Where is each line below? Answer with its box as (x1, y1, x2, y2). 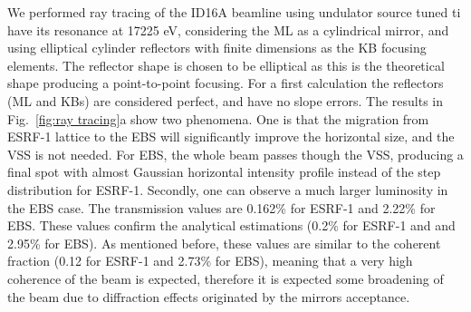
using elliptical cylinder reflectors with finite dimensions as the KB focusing (7, 38, 427, 57)
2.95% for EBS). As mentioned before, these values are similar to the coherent (7, 233, 441, 252)
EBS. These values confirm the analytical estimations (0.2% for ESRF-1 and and (7, 216, 456, 235)
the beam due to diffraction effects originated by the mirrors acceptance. (7, 287, 410, 306)
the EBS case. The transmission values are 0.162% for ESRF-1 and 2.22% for (7, 198, 436, 217)
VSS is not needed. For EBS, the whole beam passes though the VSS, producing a (7, 144, 464, 163)
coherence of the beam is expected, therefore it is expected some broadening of (7, 268, 444, 288)
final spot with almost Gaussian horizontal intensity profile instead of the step (7, 162, 441, 181)
